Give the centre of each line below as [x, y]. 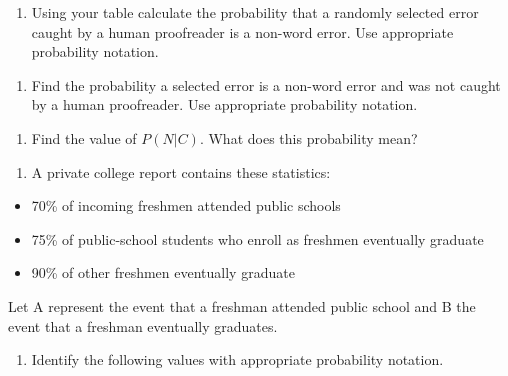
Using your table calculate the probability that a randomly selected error [255, 12]
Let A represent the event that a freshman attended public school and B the [242, 305]
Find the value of [84, 137]
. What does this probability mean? [308, 137]
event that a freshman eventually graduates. [143, 325]
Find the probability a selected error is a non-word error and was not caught [266, 84]
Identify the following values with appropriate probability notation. [237, 359]
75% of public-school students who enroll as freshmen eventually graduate [257, 238]
